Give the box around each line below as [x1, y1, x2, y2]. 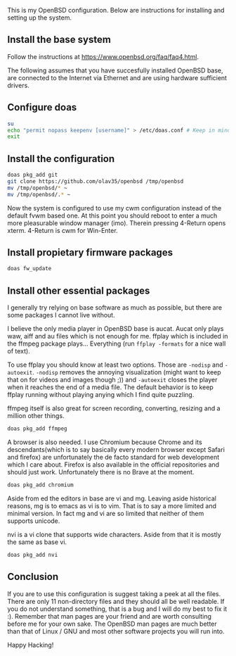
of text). [7, 347, 30, 355]
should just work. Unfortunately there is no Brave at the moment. [7, 467, 195, 476]
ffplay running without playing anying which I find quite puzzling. [7, 391, 195, 399]
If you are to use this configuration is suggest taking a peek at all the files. [7, 589, 221, 598]
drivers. [7, 81, 29, 89]
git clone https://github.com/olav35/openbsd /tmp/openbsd [7, 177, 184, 185]
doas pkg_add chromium [7, 481, 74, 488]
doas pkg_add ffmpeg [7, 425, 68, 432]
